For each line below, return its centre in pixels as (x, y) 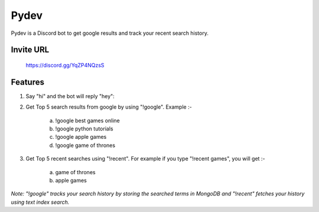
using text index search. (40, 202)
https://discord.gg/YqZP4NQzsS (65, 65)
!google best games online (88, 120)
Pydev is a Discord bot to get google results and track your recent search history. (110, 33)
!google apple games (81, 137)
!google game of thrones (85, 145)
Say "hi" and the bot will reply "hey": (70, 96)
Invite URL (30, 50)
